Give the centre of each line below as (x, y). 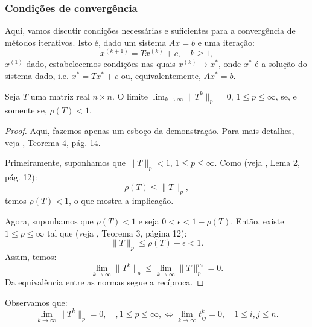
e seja (149, 221)
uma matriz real (60, 96)
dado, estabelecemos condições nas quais (101, 64)
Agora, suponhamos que (49, 221)
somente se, (26, 110)
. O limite (130, 96)
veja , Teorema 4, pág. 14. (53, 142)
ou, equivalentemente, (161, 76)
